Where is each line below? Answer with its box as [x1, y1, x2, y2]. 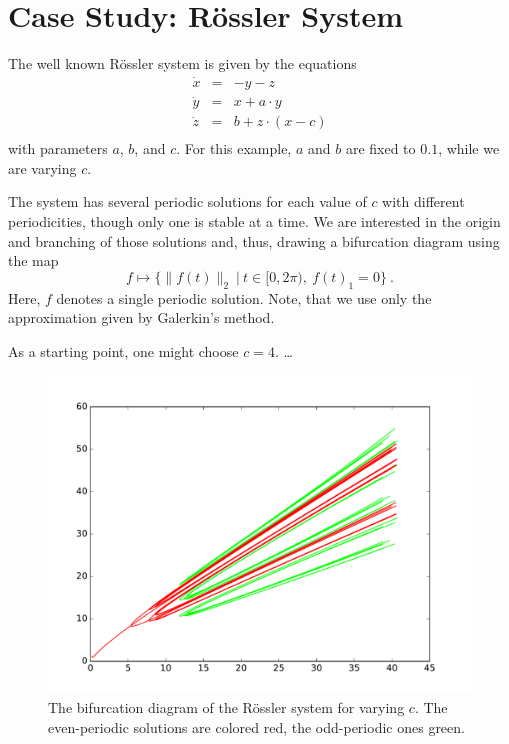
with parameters [8, 138, 108, 159]
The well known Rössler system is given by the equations [8, 53, 357, 74]
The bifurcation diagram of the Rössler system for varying [48, 697, 405, 718]
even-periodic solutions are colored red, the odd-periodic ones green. [48, 716, 465, 737]
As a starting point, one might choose [8, 340, 239, 361]
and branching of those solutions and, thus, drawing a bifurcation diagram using [8, 230, 500, 251]
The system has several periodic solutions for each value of [8, 191, 367, 212]
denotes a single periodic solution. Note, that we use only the [56, 287, 432, 308]
